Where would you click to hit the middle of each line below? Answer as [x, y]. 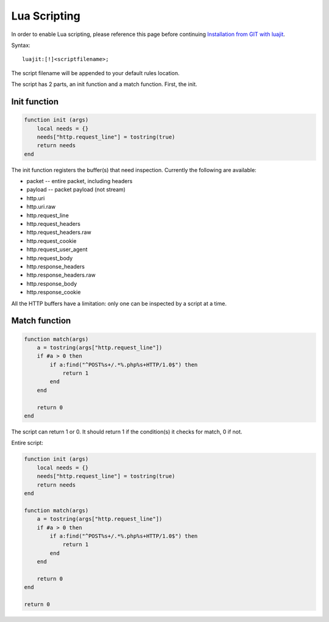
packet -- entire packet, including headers [80, 181]
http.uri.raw [41, 207]
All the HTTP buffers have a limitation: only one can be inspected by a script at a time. [119, 303]
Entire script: [27, 443]
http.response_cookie [54, 292]
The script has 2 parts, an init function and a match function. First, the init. [104, 84]
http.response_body [52, 283]
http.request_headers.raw [59, 233]
